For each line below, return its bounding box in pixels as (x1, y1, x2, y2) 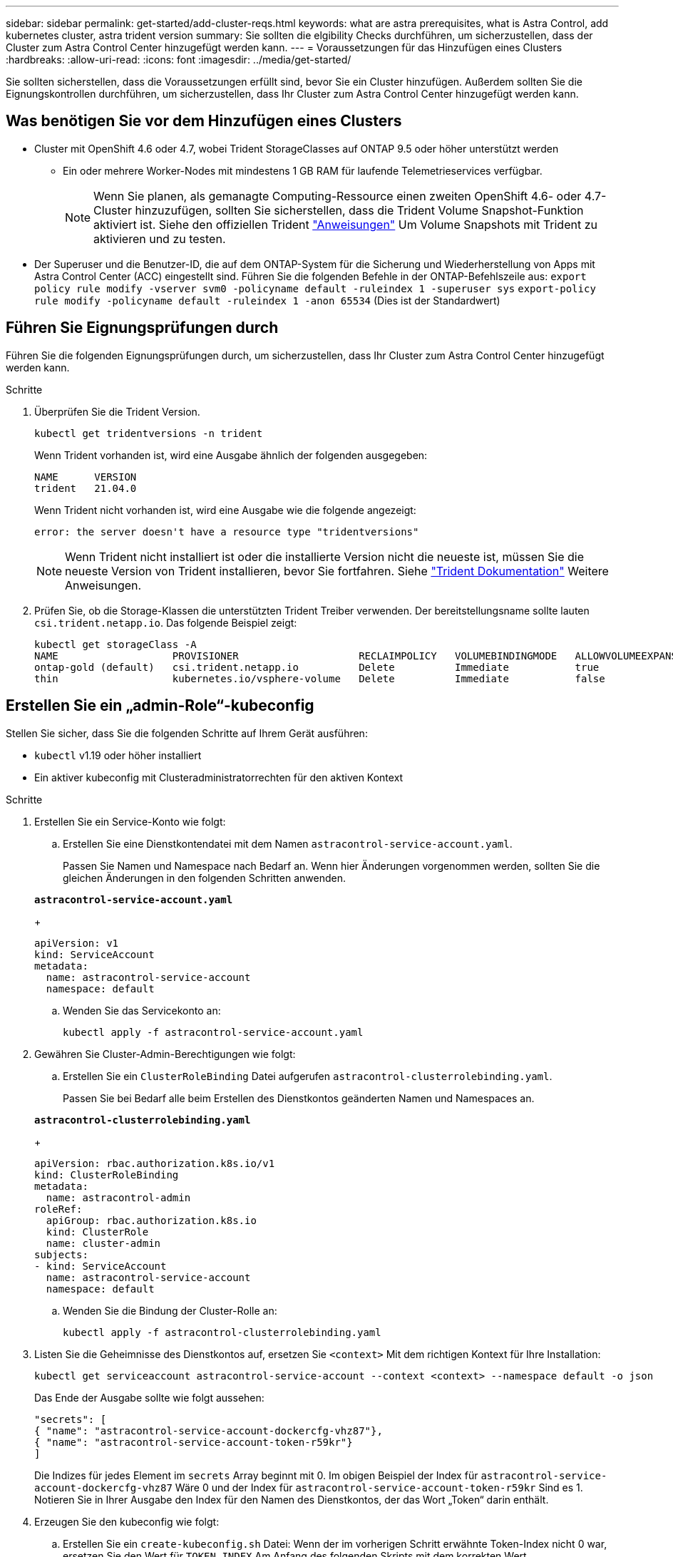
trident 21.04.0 (34, 482, 137, 494)
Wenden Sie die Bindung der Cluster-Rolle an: (63, 1304, 277, 1317)
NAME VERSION (34, 471, 137, 483)
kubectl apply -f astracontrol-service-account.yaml (63, 1026, 364, 1038)
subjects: (34, 1248, 88, 1260)
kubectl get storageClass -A (34, 638, 197, 650)
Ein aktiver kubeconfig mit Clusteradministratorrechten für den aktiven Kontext (34, 771, 404, 783)
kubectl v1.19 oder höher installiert (34, 749, 202, 761)
